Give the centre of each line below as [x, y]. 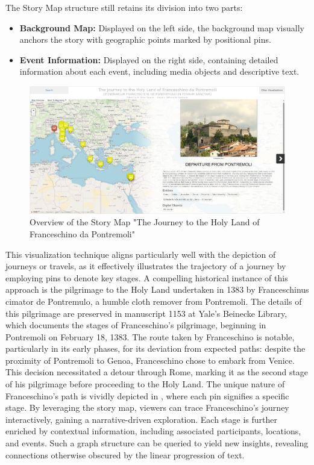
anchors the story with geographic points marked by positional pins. [145, 39]
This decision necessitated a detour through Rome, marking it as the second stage [157, 372]
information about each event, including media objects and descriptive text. [159, 71]
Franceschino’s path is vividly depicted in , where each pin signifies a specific [147, 395]
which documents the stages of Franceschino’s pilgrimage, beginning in [136, 325]
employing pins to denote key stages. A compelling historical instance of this [147, 277]
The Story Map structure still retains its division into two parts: [124, 7]
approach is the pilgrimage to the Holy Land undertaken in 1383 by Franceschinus [157, 289]
